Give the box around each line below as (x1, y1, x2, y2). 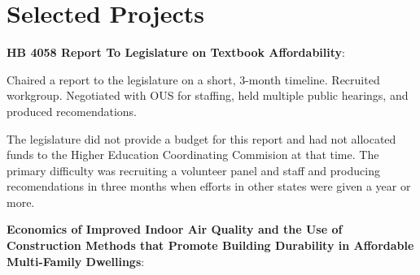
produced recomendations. (7, 102, 138, 119)
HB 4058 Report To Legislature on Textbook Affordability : (7, 44, 345, 61)
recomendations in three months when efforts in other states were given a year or (7, 178, 411, 195)
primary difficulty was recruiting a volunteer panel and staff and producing (7, 161, 380, 178)
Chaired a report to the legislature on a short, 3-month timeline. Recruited (7, 71, 380, 88)
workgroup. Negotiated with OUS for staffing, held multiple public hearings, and (7, 87, 409, 104)
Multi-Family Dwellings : (7, 252, 145, 269)
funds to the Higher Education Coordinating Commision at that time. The (7, 146, 379, 163)
